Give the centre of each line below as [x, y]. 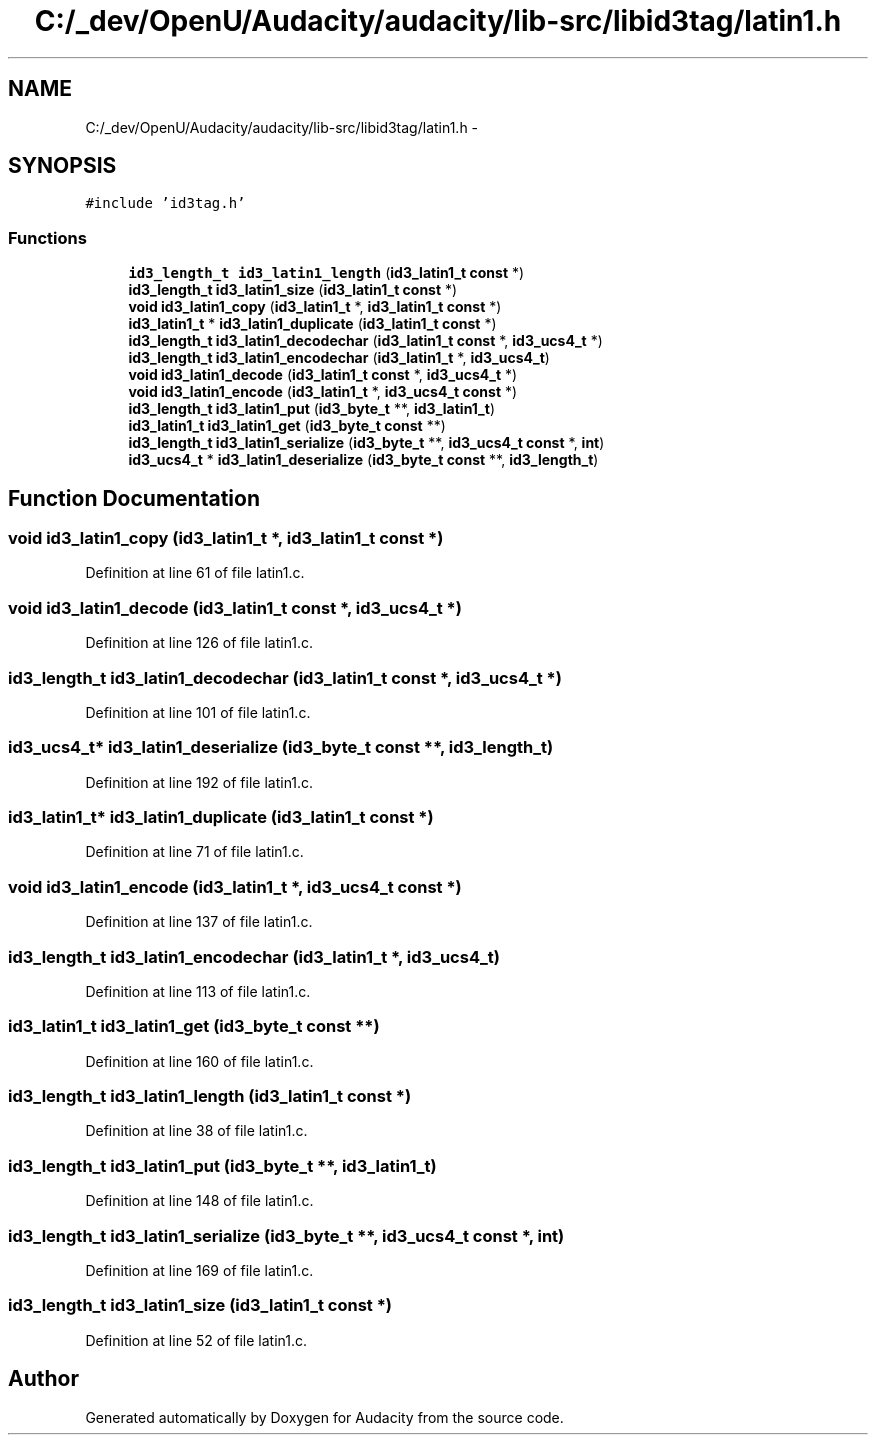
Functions [47, 237]
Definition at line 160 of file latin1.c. [199, 1061]
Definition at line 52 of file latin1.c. [196, 1340]
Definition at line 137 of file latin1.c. [199, 922]
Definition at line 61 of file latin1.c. [195, 573]
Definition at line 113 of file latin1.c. [198, 991]
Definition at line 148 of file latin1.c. [199, 1201]
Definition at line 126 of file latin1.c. [199, 643]
